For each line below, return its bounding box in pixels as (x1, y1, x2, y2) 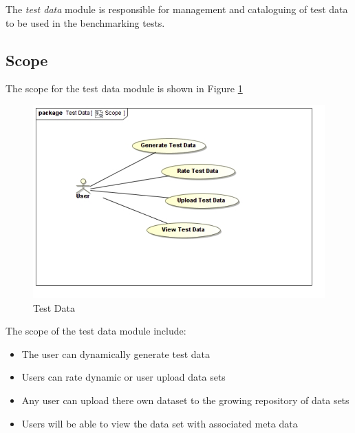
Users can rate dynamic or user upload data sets (21, 370, 226, 384)
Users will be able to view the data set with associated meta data (21, 416, 298, 430)
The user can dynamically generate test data (21, 346, 211, 361)
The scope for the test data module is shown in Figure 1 (6, 81, 243, 96)
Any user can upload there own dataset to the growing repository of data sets (21, 393, 349, 408)
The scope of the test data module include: (6, 324, 186, 338)
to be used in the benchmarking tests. (6, 15, 165, 30)
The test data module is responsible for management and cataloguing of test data (6, 2, 348, 16)
